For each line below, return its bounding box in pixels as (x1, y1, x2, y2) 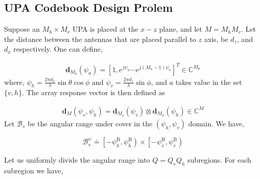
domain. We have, (188, 118, 245, 128)
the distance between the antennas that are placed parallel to (4, 33, 197, 44)
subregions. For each (187, 154, 251, 165)
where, (4, 76, 25, 87)
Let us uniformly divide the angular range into (4, 154, 150, 165)
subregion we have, (4, 165, 63, 176)
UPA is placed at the (72, 24, 138, 34)
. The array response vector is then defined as (22, 87, 165, 98)
